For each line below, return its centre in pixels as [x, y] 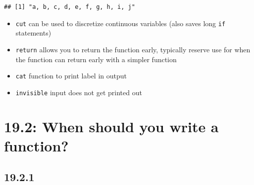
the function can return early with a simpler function [96, 59]
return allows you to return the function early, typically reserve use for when [133, 49]
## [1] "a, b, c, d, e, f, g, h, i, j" [70, 7]
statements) [33, 33]
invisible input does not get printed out [79, 92]
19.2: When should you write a [111, 126]
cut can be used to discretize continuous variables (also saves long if [121, 23]
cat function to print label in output [71, 76]
